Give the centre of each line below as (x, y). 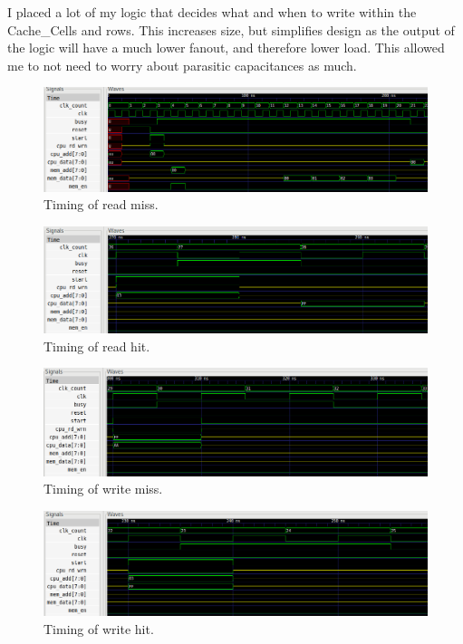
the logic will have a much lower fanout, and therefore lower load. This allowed (226, 48)
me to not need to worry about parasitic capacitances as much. (182, 65)
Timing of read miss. (101, 204)
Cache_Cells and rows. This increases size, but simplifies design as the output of (231, 29)
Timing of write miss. (103, 489)
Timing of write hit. (99, 628)
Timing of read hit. (97, 346)
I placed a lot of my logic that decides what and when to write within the (212, 12)
